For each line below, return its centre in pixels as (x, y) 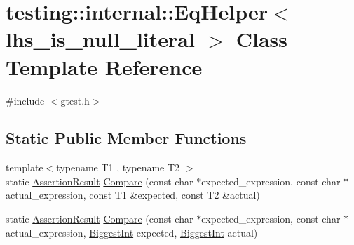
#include (25, 100)
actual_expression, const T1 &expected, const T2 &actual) (133, 195)
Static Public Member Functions (126, 138)
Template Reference (104, 66)
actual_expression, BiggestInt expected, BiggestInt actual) (132, 232)
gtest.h (75, 100)
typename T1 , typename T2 (118, 167)
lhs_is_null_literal (100, 39)
